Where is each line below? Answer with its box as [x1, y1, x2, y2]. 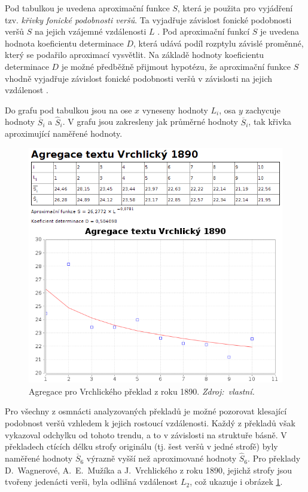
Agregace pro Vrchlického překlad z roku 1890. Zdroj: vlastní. [29, 385, 255, 397]
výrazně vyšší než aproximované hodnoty [86, 452, 237, 465]
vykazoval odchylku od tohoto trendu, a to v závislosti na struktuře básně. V [5, 428, 287, 441]
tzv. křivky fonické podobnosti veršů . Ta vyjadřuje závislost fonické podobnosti [5, 13, 292, 26]
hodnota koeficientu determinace [5, 36, 124, 49]
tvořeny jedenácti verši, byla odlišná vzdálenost [5, 475, 178, 488]
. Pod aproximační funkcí [157, 25, 250, 38]
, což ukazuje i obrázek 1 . [190, 475, 283, 488]
